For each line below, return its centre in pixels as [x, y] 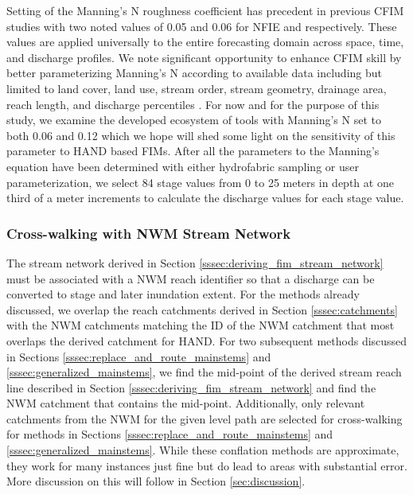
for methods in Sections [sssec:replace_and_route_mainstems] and [170, 434]
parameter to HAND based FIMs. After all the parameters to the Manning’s [193, 151]
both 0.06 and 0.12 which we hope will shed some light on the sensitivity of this [201, 135]
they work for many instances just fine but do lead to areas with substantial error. [207, 465]
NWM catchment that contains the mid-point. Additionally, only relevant [186, 403]
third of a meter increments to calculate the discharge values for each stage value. [205, 198]
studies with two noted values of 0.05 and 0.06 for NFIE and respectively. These [202, 26]
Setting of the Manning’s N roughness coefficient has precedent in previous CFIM [205, 10]
